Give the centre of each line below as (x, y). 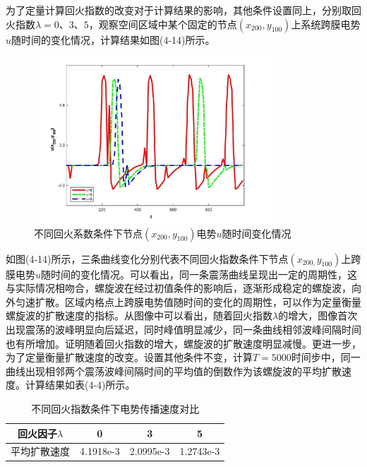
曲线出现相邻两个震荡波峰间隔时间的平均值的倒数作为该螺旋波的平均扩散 (174, 371)
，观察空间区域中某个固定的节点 (163, 24)
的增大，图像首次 (318, 315)
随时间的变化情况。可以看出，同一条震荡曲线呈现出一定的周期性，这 (199, 274)
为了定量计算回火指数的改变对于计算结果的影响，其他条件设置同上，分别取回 (183, 10)
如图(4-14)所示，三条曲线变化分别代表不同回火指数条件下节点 (147, 258)
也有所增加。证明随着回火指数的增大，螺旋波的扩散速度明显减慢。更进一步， (183, 343)
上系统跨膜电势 (326, 24)
